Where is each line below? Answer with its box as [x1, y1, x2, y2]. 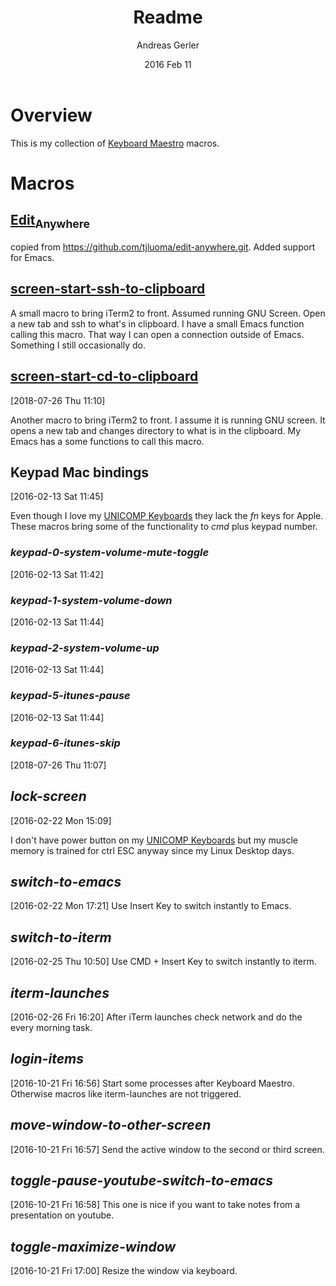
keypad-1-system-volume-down [10, 593, 173, 607]
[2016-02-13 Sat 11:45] [10, 491, 104, 503]
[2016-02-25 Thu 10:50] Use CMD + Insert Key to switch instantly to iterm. [10, 956, 317, 968]
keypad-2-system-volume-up [10, 641, 160, 655]
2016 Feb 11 [144, 58, 192, 70]
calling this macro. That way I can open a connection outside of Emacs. [10, 328, 305, 340]
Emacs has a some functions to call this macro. [10, 435, 205, 447]
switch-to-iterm [10, 929, 112, 946]
